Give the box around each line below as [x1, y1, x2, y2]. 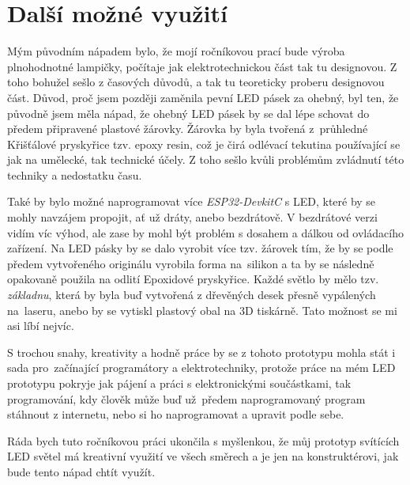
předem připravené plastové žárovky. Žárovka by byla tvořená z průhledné [7, 120, 368, 137]
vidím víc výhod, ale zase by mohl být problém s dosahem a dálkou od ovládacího [7, 224, 404, 241]
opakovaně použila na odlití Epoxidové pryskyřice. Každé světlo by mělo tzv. [7, 271, 379, 287]
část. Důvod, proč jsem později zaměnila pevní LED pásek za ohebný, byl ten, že [7, 89, 399, 105]
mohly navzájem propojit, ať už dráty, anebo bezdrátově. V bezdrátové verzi [7, 209, 378, 225]
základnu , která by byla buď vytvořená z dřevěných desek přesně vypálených [7, 286, 376, 303]
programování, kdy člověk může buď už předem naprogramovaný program [7, 390, 366, 407]
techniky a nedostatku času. [7, 166, 142, 183]
